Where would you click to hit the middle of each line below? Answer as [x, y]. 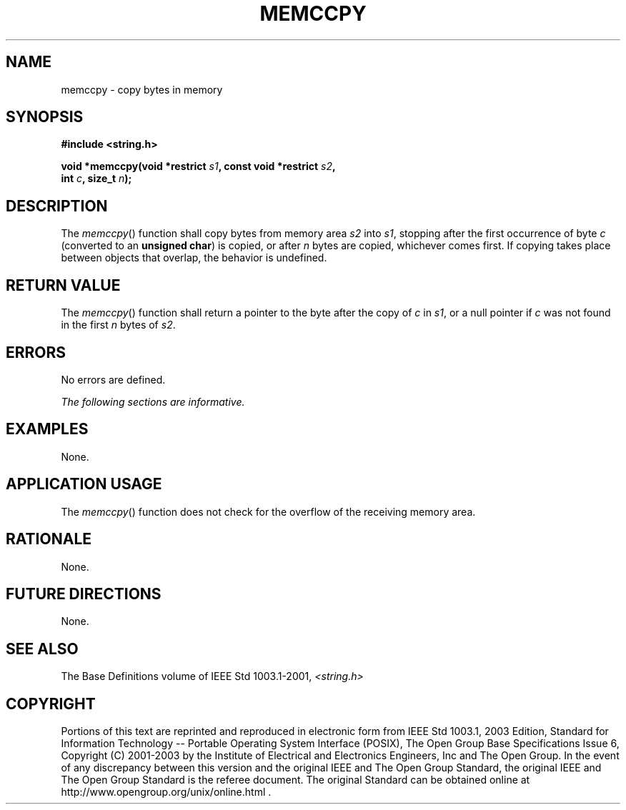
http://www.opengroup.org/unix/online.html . [166, 792]
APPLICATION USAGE [84, 484]
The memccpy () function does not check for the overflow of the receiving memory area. [268, 511]
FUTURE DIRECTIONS [84, 594]
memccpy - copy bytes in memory [142, 89]
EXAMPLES [47, 429]
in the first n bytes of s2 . [118, 325]
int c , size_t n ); [96, 179]
